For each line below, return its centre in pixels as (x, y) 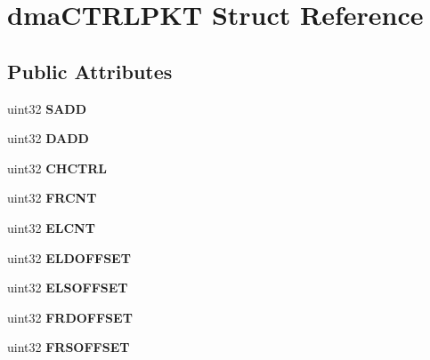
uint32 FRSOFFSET (69, 347)
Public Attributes (90, 71)
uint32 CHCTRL (57, 168)
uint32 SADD (47, 108)
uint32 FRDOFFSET (70, 317)
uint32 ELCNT (51, 227)
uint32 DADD (48, 138)
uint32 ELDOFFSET (69, 257)
